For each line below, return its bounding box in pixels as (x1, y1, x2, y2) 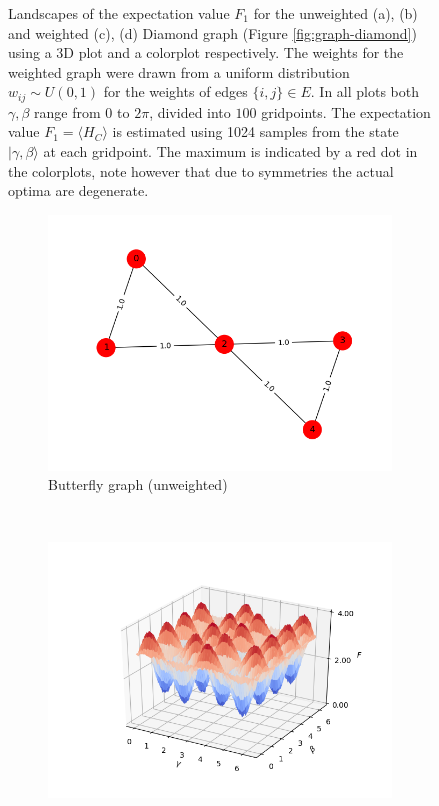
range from (34, 101, 101, 122)
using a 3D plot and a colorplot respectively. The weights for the (8, 42, 404, 63)
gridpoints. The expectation (261, 101, 431, 122)
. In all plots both (310, 81, 419, 102)
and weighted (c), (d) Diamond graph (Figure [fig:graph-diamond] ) (8, 22, 417, 43)
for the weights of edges (103, 81, 248, 102)
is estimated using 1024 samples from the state (112, 121, 399, 142)
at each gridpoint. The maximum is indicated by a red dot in (43, 141, 418, 162)
